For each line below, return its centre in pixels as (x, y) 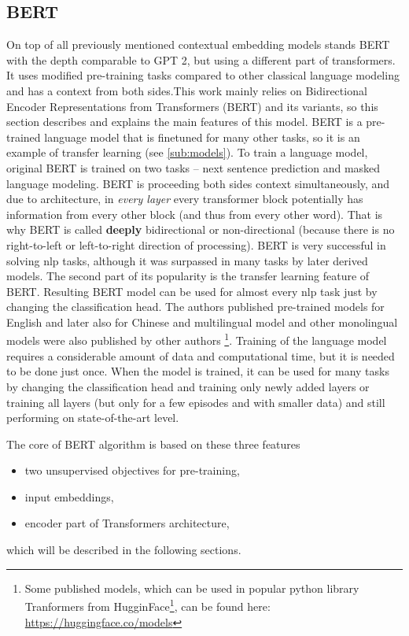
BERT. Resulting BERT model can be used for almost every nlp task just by (192, 291)
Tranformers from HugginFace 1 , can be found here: (147, 605)
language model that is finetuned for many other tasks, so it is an (202, 137)
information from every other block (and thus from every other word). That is (195, 214)
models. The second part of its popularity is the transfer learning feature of (188, 276)
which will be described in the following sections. (124, 550)
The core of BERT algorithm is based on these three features (153, 444)
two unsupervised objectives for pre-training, (132, 470)
